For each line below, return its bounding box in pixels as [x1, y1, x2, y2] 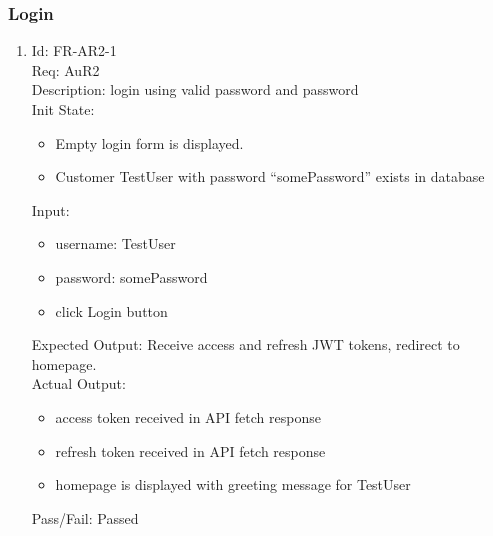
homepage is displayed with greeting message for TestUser [55, 474, 411, 495]
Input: [31, 199, 70, 220]
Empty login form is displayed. [55, 132, 244, 153]
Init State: [31, 99, 95, 119]
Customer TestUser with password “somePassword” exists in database [55, 166, 485, 187]
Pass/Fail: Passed [31, 507, 139, 528]
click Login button [55, 300, 168, 321]
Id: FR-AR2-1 [31, 40, 117, 61]
